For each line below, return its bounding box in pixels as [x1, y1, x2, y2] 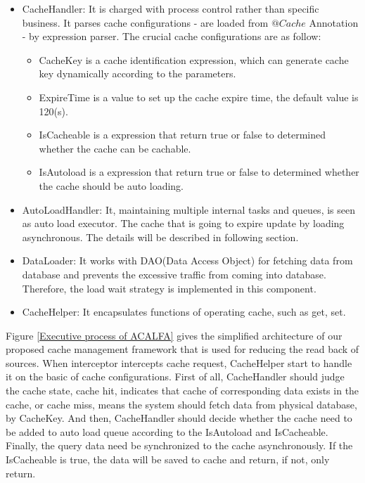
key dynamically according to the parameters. [39, 66, 236, 81]
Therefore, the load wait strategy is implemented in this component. [22, 281, 316, 295]
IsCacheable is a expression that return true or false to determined [39, 127, 326, 142]
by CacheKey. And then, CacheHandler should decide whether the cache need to [6, 411, 352, 425]
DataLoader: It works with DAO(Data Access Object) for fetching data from [22, 253, 353, 268]
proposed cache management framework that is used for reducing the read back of [6, 342, 359, 356]
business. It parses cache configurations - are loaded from [22, 15, 269, 30]
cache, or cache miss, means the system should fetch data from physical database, [6, 397, 357, 411]
